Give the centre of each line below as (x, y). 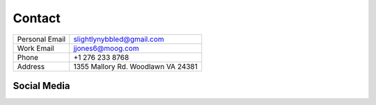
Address (31, 66)
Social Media (41, 86)
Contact (37, 18)
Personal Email (41, 39)
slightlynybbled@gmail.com (119, 39)
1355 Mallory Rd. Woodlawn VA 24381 (135, 66)
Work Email (36, 48)
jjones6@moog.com (106, 48)
